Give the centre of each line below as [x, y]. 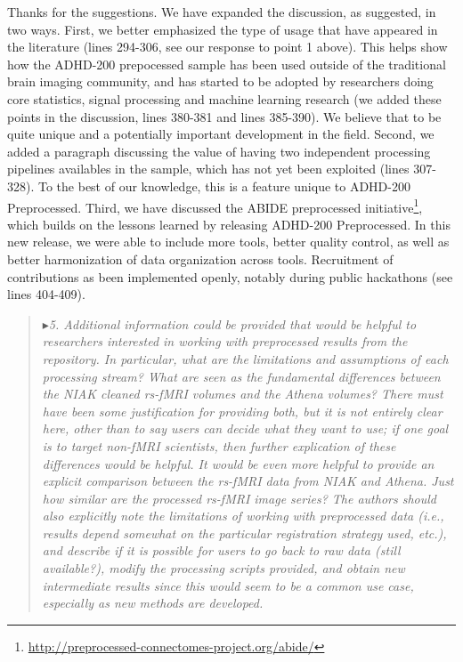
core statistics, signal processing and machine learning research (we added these [224, 98]
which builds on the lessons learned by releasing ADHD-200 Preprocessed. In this [229, 224]
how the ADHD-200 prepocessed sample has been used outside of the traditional [227, 64]
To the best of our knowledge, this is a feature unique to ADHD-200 [224, 186]
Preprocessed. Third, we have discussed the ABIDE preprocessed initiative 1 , [215, 206]
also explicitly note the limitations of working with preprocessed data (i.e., [243, 516]
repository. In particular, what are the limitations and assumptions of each [245, 358]
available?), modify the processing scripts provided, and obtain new [223, 568]
